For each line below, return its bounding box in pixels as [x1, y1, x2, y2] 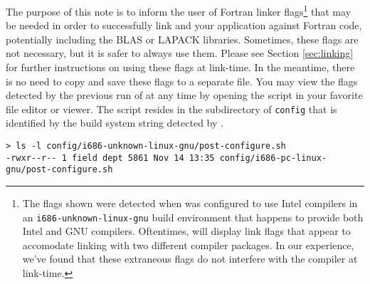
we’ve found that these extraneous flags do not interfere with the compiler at [22, 251, 358, 266]
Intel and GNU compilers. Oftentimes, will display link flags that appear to [22, 223, 351, 238]
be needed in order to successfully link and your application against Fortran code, [6, 18, 362, 33]
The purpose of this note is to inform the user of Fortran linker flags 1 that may [6, 2, 351, 19]
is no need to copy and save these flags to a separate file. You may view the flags [6, 73, 358, 88]
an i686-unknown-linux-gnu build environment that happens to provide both [22, 209, 364, 224]
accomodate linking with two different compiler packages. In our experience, [22, 237, 354, 252]
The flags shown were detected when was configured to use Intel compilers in [22, 196, 358, 211]
